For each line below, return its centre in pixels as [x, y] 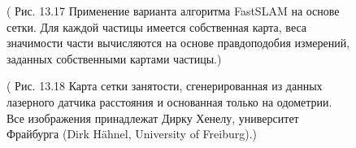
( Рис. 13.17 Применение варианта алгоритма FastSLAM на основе [173, 11]
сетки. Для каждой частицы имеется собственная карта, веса [157, 26]
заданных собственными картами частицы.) [114, 58]
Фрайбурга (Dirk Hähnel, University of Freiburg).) [132, 134]
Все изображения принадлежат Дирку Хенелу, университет [153, 118]
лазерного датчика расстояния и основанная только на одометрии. [169, 101]
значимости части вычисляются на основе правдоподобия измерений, [178, 43]
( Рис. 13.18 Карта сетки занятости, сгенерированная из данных [165, 86]
